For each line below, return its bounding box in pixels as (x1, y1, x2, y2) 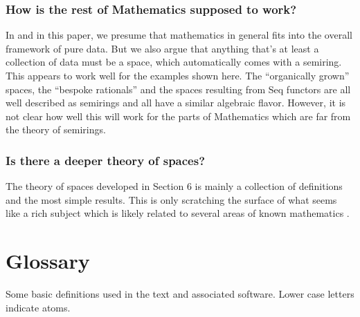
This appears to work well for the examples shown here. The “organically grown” (6, 68, 350, 82)
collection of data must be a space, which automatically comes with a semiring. (6, 55, 342, 69)
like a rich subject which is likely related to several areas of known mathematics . (6, 206, 350, 220)
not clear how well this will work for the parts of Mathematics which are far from (6, 108, 351, 123)
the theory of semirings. (6, 122, 106, 137)
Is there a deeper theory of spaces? (6, 151, 206, 169)
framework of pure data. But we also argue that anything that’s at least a (6, 41, 319, 55)
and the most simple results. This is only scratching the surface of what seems (6, 192, 337, 206)
